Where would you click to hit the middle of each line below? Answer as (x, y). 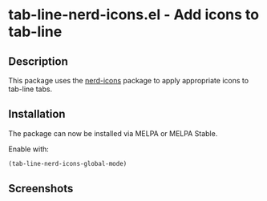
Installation (37, 114)
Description (38, 61)
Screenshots (41, 189)
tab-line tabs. (30, 89)
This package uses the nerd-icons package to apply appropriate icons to (129, 80)
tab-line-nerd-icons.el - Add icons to (134, 15)
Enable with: (29, 149)
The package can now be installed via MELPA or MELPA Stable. (113, 133)
